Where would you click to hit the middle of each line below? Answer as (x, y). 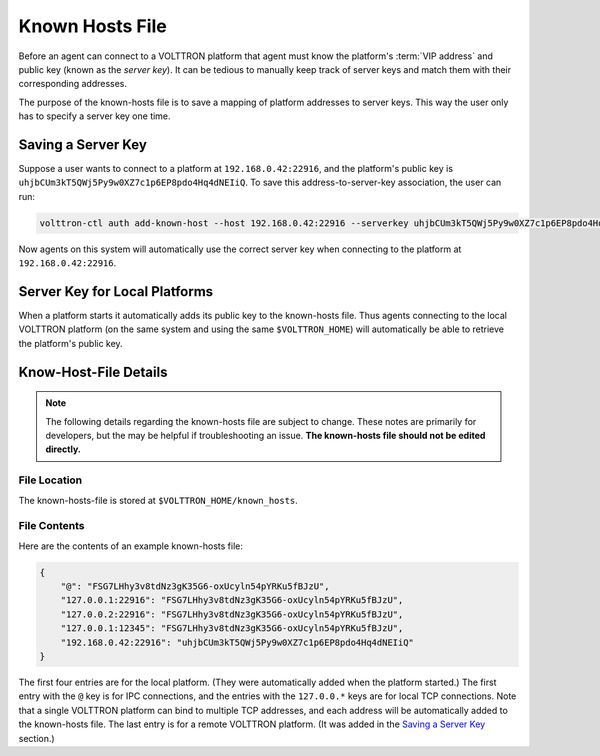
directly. (63, 449)
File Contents (51, 526)
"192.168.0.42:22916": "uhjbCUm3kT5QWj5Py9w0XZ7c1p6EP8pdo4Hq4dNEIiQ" (237, 642)
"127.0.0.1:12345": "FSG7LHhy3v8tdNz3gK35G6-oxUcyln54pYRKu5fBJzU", (232, 628)
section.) (36, 738)
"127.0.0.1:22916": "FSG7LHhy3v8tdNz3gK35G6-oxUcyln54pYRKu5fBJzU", (232, 600)
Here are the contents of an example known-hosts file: (131, 546)
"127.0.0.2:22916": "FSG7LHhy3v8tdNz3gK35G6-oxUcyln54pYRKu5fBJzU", (232, 614)
